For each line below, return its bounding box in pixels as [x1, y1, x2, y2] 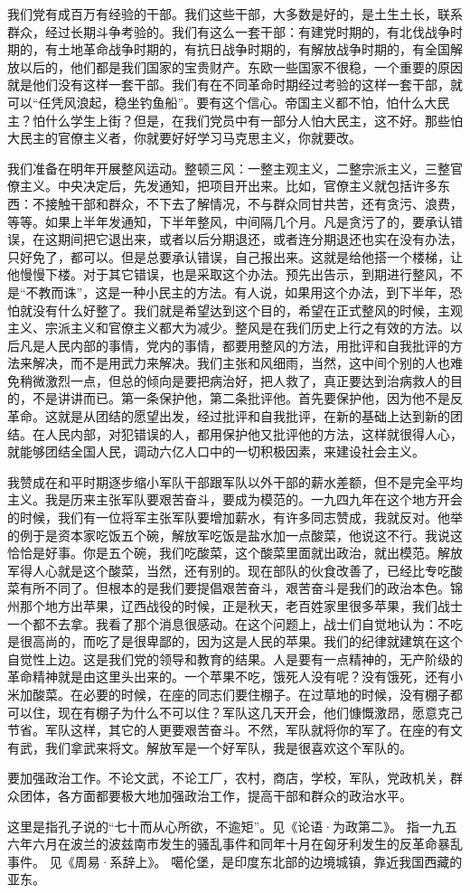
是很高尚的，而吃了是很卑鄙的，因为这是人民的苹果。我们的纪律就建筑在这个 [7, 632, 463, 651]
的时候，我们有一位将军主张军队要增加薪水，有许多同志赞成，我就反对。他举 [7, 508, 463, 527]
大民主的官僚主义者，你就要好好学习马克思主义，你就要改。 [7, 128, 362, 147]
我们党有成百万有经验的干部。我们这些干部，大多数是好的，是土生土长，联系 [7, 5, 463, 23]
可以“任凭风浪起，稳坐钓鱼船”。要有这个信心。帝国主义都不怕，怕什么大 [7, 92, 437, 111]
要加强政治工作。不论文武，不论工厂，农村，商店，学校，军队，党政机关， [7, 768, 450, 787]
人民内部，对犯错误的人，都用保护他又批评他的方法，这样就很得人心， [44, 424, 463, 443]
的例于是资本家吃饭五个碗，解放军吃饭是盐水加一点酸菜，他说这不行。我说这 [7, 525, 463, 544]
